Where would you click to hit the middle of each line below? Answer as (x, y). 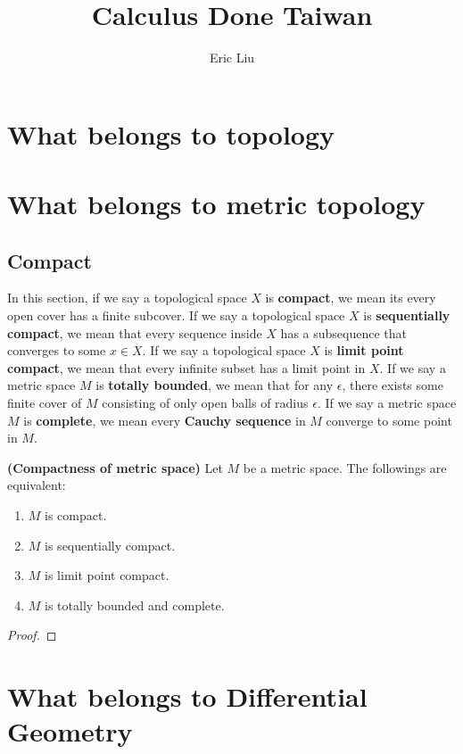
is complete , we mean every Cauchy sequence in (165, 420)
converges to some (57, 350)
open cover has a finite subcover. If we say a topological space (176, 315)
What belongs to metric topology (216, 204)
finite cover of (45, 403)
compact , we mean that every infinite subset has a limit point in (186, 367)
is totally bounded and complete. (135, 605)
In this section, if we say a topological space (127, 298)
